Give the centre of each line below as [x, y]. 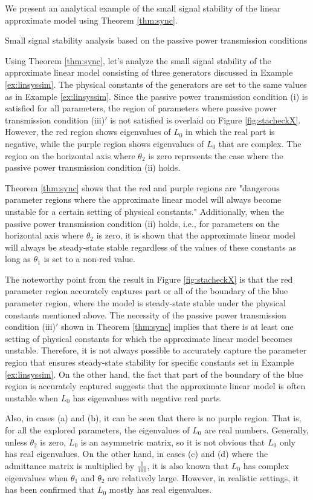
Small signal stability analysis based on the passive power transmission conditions [156, 40]
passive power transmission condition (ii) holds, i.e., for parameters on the [142, 223]
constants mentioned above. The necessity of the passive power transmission [146, 314]
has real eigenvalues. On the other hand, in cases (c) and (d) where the [137, 454]
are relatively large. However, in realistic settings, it [203, 477]
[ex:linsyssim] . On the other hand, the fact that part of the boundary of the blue [154, 374]
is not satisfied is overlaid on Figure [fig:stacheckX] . [205, 120]
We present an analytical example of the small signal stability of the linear [143, 8]
